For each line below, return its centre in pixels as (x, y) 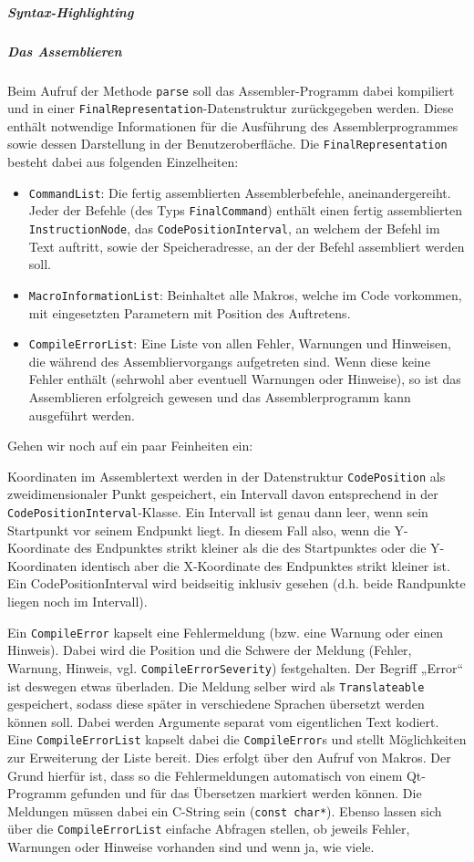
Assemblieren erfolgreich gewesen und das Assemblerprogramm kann (220, 396)
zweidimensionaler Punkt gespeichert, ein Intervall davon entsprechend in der (223, 494)
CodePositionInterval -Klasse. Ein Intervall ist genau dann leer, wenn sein (218, 511)
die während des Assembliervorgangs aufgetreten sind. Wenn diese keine (229, 361)
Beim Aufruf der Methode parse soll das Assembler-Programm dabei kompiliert (231, 90)
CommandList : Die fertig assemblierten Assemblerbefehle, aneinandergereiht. (240, 192)
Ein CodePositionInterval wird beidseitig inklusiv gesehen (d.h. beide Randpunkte (237, 583)
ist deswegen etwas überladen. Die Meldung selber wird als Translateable (216, 685)
